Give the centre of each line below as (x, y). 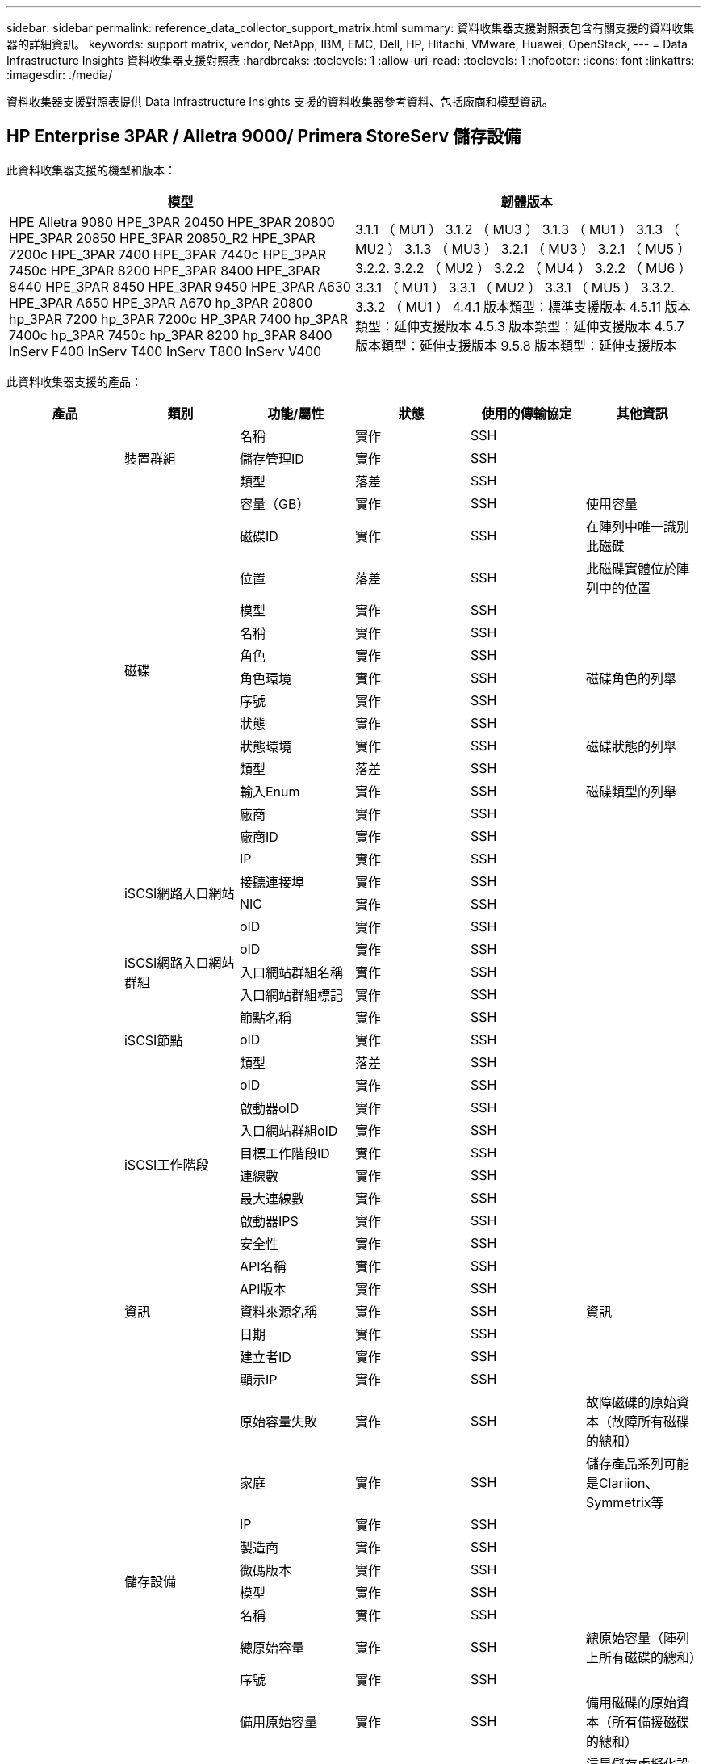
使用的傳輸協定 (527, 413)
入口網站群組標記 (291, 995)
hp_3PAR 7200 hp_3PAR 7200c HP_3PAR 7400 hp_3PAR (178, 319)
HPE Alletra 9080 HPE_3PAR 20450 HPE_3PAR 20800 (172, 222)
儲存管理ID (272, 458)
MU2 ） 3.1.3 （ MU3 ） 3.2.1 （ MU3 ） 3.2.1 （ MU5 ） (523, 248)
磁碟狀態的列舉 (631, 746)
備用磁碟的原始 (631, 1702)
